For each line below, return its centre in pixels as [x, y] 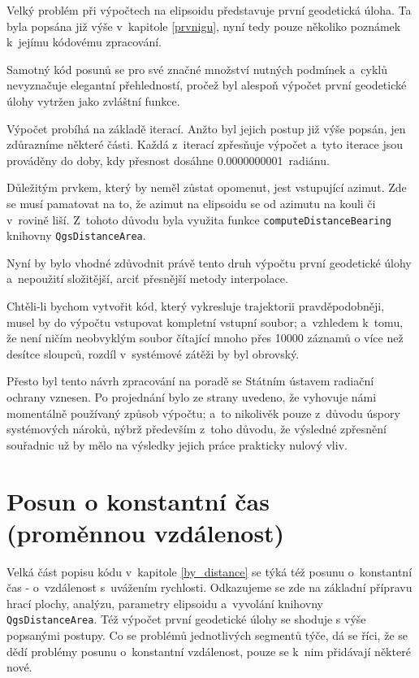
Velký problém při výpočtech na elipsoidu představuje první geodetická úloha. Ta [209, 10]
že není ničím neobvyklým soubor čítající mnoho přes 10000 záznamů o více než [205, 338]
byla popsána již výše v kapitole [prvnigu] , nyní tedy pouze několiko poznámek [204, 26]
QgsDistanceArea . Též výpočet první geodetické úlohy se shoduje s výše [186, 619]
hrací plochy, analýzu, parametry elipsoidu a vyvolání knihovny [165, 603]
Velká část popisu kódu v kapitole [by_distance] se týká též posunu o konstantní [209, 571]
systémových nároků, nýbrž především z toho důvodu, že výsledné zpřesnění [197, 429]
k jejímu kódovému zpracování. [84, 42]
